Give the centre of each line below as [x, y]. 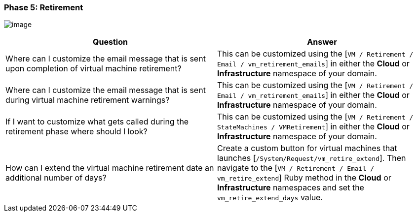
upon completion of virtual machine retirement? [94, 69]
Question [110, 42]
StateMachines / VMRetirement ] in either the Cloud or [313, 127]
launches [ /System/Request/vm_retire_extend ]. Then [312, 158]
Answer [322, 42]
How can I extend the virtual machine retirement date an [110, 168]
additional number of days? [56, 178]
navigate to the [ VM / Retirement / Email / [296, 168]
